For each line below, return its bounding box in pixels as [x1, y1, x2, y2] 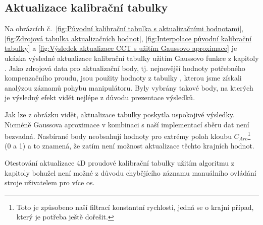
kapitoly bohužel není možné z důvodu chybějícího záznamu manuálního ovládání [5, 167, 256, 178]
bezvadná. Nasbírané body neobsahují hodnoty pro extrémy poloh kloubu [5, 130, 232, 141]
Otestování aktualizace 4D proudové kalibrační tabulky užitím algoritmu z [5, 157, 235, 168]
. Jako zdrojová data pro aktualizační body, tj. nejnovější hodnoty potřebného [5, 62, 245, 73]
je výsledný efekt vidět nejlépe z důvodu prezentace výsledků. [5, 92, 195, 103]
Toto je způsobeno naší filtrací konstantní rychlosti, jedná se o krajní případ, [16, 201, 254, 212]
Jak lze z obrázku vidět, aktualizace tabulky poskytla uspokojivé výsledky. [5, 109, 235, 119]
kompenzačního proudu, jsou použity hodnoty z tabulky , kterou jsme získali [5, 72, 242, 83]
